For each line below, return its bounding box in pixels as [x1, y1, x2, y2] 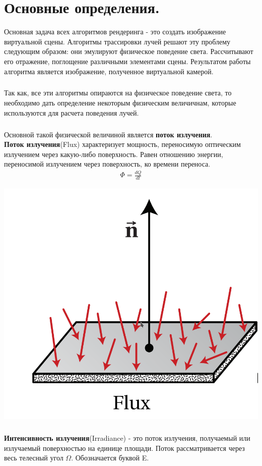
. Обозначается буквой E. [71, 452, 149, 463]
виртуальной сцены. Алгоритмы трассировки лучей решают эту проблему [4, 36, 230, 46]
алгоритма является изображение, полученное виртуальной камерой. [4, 66, 214, 76]
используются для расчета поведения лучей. [4, 107, 139, 118]
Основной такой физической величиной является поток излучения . [4, 129, 213, 139]
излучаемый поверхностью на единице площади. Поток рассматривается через [4, 442, 245, 453]
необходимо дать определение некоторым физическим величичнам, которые [4, 97, 236, 108]
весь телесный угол [4, 452, 63, 463]
